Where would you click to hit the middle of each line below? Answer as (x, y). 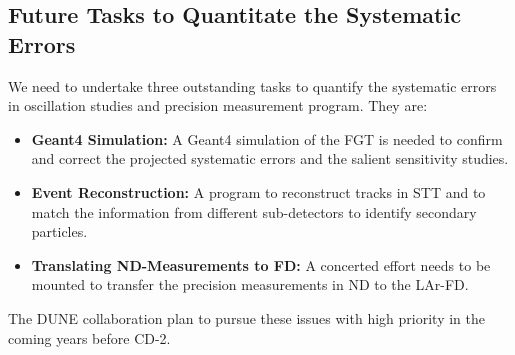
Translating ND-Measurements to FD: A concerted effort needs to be (261, 264)
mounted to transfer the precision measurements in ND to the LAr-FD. (250, 284)
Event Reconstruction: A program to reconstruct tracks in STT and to (258, 191)
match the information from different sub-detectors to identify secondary (254, 211)
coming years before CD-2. (89, 337)
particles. (59, 231)
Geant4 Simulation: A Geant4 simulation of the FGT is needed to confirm (267, 138)
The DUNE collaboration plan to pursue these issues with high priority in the (246, 317)
